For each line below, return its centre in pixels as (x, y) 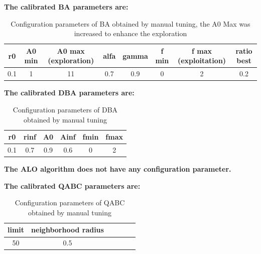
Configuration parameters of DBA (65, 109)
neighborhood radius (68, 230)
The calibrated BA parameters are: (66, 7)
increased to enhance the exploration (130, 33)
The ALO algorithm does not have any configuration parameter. (118, 169)
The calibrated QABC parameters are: (72, 185)
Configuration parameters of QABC (70, 203)
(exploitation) (202, 60)
